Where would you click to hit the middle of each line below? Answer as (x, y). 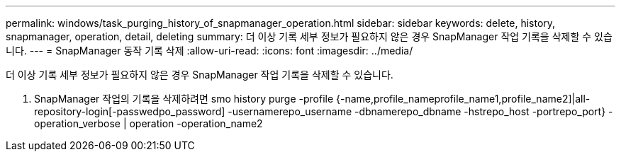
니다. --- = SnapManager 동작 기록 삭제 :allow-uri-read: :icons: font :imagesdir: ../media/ (209, 51)
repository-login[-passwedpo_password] (130, 111)
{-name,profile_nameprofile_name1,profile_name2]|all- (463, 99)
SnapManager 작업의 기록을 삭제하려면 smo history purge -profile (184, 99)
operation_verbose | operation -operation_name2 (149, 123)
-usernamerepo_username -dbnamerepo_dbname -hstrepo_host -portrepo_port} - (420, 111)
